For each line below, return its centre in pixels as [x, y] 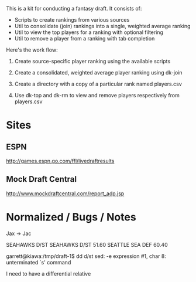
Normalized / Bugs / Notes [71, 217]
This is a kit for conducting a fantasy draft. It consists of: [74, 9]
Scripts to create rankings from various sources [72, 20]
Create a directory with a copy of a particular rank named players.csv [98, 84]
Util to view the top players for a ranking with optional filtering [89, 32]
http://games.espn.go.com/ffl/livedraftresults [60, 161]
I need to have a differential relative [49, 273]
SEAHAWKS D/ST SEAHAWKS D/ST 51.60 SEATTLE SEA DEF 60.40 [87, 244]
